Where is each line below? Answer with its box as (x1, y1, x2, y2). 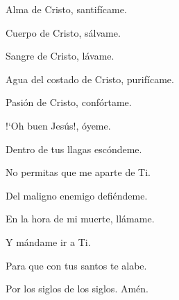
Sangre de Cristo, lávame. (6, 48, 114, 63)
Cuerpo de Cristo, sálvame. (6, 25, 121, 39)
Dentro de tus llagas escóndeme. (6, 141, 142, 156)
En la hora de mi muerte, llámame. (6, 211, 155, 226)
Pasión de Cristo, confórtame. (6, 95, 132, 109)
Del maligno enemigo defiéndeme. (6, 188, 148, 202)
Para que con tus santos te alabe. (6, 258, 147, 272)
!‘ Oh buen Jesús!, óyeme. (6, 118, 111, 132)
